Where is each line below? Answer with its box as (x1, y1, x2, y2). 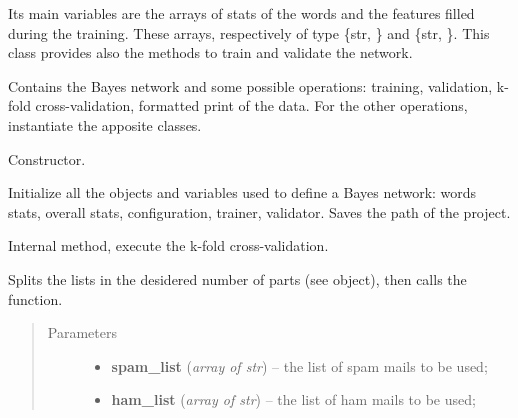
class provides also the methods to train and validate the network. (8, 42, 413, 63)
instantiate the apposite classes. (8, 114, 202, 135)
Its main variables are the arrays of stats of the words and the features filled (8, 3, 475, 23)
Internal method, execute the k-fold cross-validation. (8, 235, 329, 256)
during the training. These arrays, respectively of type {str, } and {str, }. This (8, 22, 490, 43)
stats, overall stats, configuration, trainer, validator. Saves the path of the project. (8, 201, 511, 222)
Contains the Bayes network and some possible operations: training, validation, (8, 75, 493, 96)
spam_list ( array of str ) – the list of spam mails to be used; (111, 355, 488, 376)
